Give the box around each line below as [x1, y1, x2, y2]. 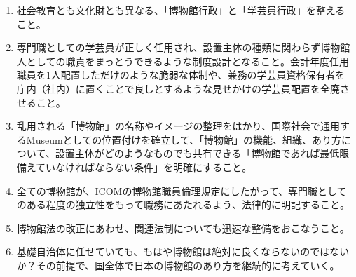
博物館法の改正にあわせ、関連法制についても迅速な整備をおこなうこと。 [16, 220, 350, 235]
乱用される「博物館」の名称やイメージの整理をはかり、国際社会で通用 [16, 119, 340, 133]
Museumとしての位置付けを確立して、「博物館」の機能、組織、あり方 [26, 132, 342, 147]
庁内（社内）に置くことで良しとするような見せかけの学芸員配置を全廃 [16, 81, 340, 95]
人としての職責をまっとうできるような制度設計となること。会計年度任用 [16, 53, 350, 68]
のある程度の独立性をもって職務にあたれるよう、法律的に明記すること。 [16, 197, 350, 212]
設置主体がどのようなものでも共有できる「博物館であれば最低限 [55, 146, 350, 161]
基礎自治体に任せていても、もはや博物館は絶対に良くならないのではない [16, 244, 350, 259]
